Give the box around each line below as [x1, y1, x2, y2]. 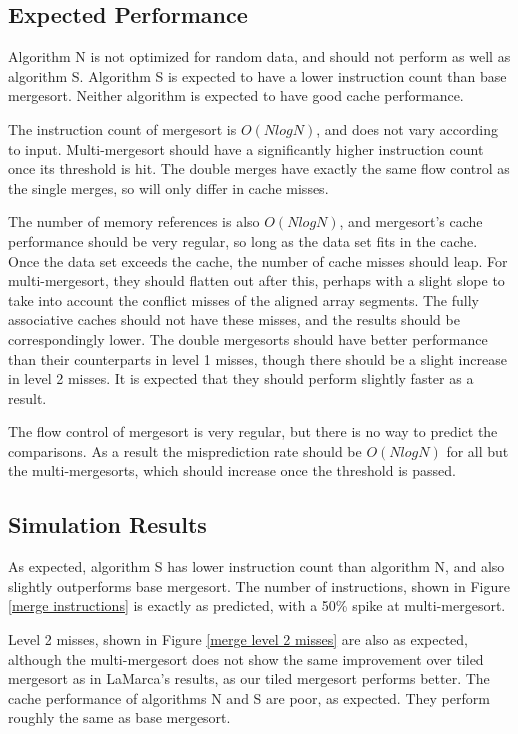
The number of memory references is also [8, 211, 260, 232]
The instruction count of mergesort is [8, 118, 237, 139]
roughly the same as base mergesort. [8, 707, 231, 728]
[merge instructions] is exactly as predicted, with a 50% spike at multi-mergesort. [8, 595, 506, 616]
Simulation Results [8, 509, 207, 540]
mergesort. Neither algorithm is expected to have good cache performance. [8, 85, 464, 106]
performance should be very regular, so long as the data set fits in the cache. [8, 230, 478, 251]
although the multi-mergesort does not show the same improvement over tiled [8, 648, 484, 669]
